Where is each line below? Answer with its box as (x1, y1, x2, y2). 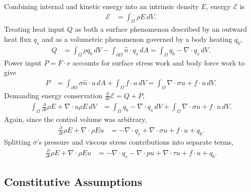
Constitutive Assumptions (4, 174, 143, 189)
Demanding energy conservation (4, 90, 103, 100)
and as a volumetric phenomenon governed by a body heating (42, 34, 232, 44)
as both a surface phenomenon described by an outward (75, 24, 247, 34)
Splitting (4, 136, 31, 147)
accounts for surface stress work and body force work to (72, 57, 245, 68)
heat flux (4, 34, 32, 44)
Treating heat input (4, 24, 65, 34)
